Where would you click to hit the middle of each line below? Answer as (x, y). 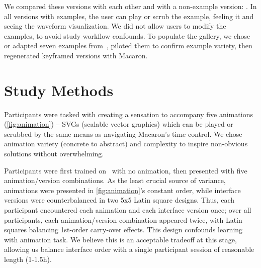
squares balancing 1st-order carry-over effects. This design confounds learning (123, 230)
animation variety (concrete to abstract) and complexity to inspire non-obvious (126, 144)
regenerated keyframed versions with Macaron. (76, 55)
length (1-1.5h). (28, 259)
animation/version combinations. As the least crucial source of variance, (115, 180)
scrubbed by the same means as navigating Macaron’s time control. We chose (123, 133)
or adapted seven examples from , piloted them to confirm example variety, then (128, 46)
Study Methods (59, 90)
